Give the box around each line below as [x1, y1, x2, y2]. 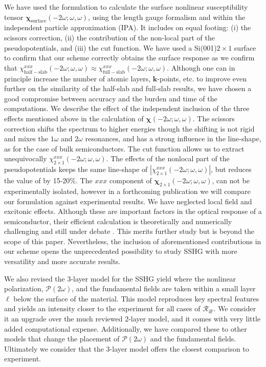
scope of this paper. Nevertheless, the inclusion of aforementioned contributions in [4, 235, 261, 246]
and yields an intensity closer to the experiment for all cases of [4, 303, 201, 314]
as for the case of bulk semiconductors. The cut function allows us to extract [4, 143, 245, 154]
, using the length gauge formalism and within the [88, 11, 246, 22]
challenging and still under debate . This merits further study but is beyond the [4, 226, 255, 236]
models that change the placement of [4, 333, 120, 344]
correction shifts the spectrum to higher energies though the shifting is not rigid [4, 123, 255, 134]
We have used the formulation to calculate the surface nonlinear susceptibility [4, 2, 248, 12]
